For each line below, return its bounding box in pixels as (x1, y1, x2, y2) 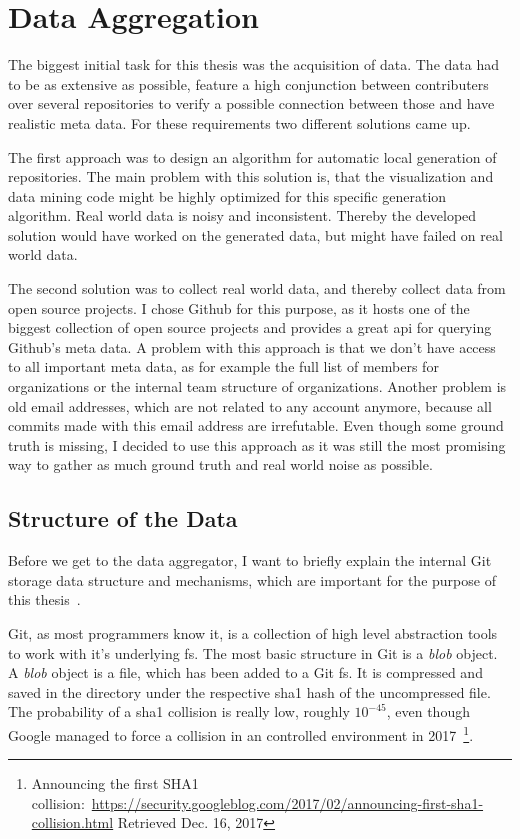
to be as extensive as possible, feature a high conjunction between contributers (8, 73, 489, 94)
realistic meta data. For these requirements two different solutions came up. (8, 112, 471, 133)
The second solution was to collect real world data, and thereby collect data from (8, 278, 506, 299)
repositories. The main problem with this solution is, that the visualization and (8, 166, 494, 187)
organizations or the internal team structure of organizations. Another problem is (8, 376, 507, 397)
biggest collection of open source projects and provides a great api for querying (8, 317, 492, 338)
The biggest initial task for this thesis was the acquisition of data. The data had (8, 54, 499, 75)
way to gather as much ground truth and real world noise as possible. (8, 454, 433, 475)
